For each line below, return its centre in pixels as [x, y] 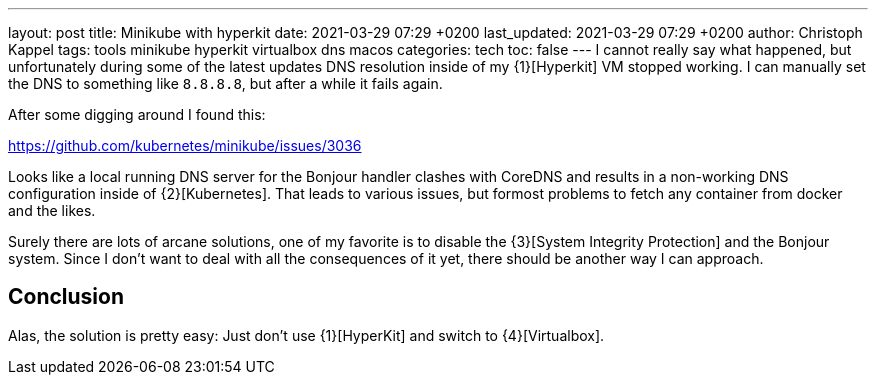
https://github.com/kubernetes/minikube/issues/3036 [185, 145]
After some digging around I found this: [137, 114]
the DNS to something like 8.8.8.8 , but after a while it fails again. [225, 83]
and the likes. [52, 210]
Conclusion [66, 297]
